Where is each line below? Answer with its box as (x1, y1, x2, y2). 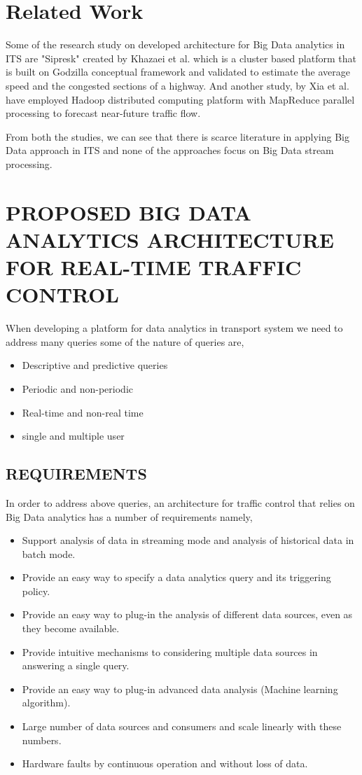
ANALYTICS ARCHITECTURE (6, 225, 335, 253)
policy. (22, 583, 50, 598)
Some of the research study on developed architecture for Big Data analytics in (6, 37, 345, 52)
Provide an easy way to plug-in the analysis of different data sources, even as (22, 607, 353, 622)
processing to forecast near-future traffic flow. (6, 106, 201, 120)
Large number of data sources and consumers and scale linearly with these (22, 719, 342, 734)
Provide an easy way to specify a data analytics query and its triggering (22, 570, 331, 585)
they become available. (22, 621, 120, 636)
